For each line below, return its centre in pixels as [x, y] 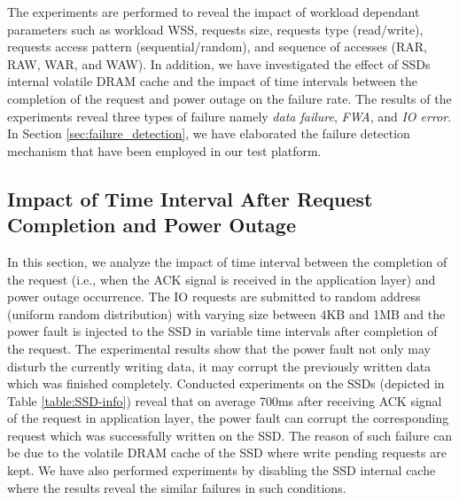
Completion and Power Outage [152, 225]
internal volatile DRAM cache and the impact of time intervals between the [212, 81]
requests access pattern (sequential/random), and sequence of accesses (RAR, [218, 47]
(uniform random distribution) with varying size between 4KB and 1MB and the [226, 313]
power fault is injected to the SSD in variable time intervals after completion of [222, 331]
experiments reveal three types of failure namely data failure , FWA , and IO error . [229, 116]
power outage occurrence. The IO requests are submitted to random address [214, 297]
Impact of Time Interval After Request [190, 198]
